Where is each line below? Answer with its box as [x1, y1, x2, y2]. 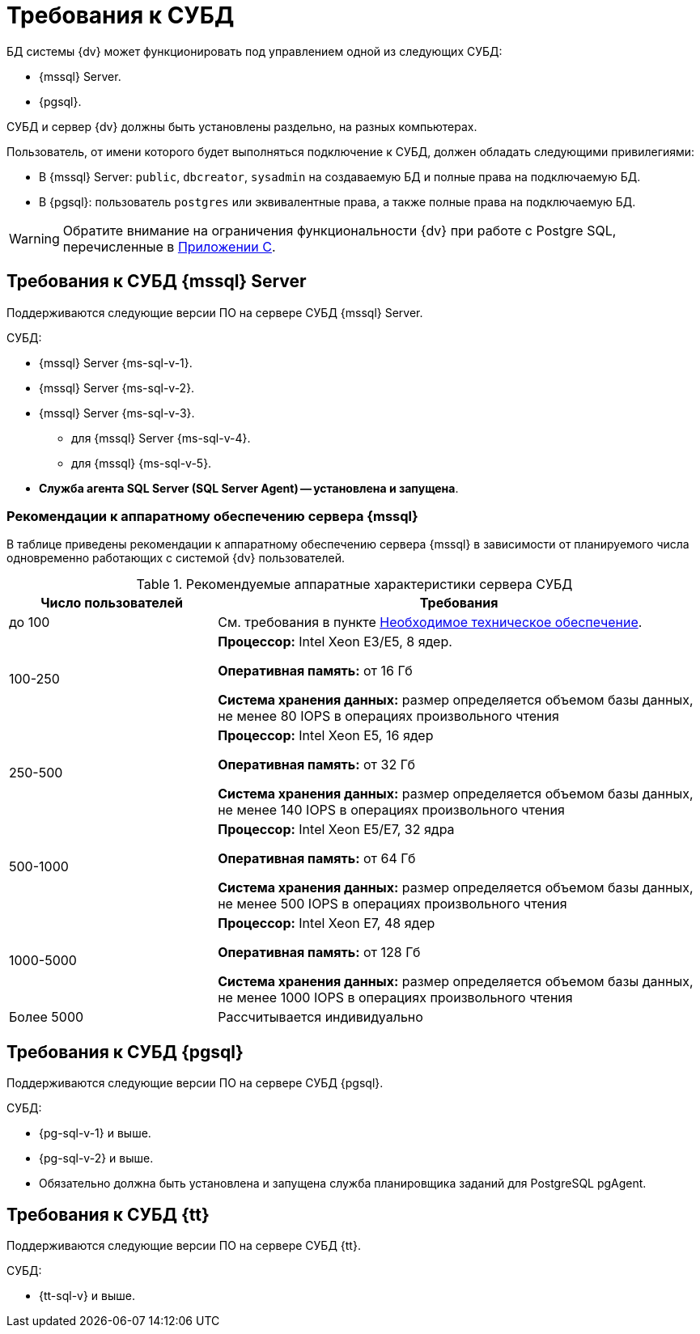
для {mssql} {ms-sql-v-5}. [71, 455, 212, 470]
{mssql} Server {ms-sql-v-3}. [39, 405, 195, 420]
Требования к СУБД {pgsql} [6, 1041, 244, 1062]
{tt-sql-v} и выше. [39, 1289, 135, 1303]
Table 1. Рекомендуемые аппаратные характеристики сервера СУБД [136, 576, 573, 593]
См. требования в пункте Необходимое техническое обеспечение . [218, 614, 643, 631]
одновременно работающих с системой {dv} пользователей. [6, 551, 346, 565]
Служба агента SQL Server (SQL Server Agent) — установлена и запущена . [39, 481, 459, 495]
